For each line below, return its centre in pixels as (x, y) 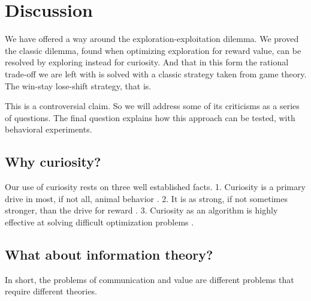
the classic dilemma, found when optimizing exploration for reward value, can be (153, 50)
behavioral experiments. (49, 129)
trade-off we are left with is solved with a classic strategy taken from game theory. (156, 73)
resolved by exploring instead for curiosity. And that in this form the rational (147, 62)
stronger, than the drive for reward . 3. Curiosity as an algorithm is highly (141, 210)
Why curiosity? (53, 162)
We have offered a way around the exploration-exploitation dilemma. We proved (152, 39)
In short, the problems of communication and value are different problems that (150, 279)
